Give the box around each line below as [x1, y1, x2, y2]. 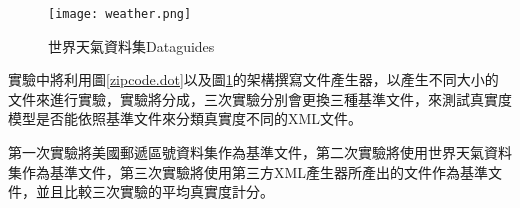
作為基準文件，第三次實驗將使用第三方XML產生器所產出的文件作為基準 [21, 161, 489, 182]
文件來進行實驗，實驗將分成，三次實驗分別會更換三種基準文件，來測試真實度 [8, 88, 512, 109]
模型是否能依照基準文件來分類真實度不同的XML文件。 [8, 108, 363, 129]
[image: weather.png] [48, 7, 192, 21]
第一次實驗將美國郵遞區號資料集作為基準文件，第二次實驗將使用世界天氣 [8, 142, 484, 163]
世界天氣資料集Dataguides [48, 35, 215, 56]
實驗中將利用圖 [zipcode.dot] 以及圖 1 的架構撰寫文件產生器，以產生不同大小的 [8, 69, 499, 90]
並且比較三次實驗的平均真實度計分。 [35, 181, 274, 202]
